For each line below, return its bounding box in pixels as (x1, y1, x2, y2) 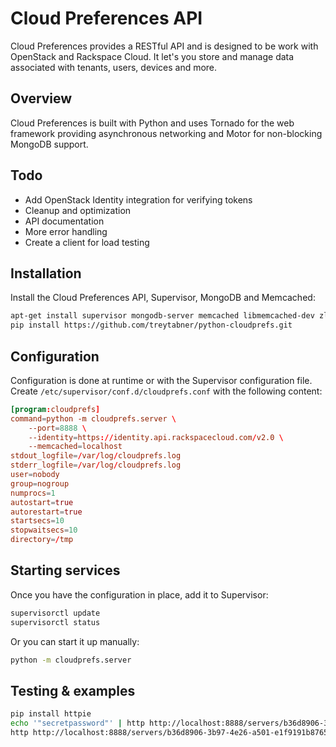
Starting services (10, 562, 121, 579)
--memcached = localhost (28, 442, 123, 452)
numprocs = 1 (10, 488, 56, 498)
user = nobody (10, 470, 60, 480)
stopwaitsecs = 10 (10, 525, 78, 536)
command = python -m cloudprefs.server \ (10, 413, 177, 424)
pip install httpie (10, 709, 92, 719)
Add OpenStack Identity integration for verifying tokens (24, 193, 253, 206)
